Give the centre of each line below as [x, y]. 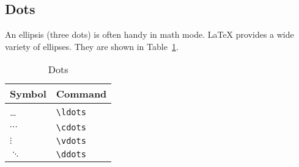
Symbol [28, 94]
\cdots [71, 128]
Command [81, 94]
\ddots [71, 155]
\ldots [71, 112]
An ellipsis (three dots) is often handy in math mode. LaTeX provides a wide [149, 34]
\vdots [71, 141]
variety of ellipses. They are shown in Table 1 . [92, 46]
